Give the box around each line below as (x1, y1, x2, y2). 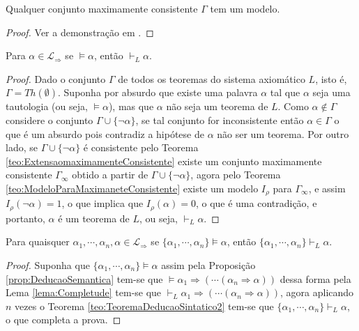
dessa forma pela (280, 271, 351, 286)
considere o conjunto (6, 112, 93, 127)
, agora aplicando (280, 285, 354, 300)
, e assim (308, 180, 346, 195)
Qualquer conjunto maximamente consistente (6, 1, 198, 15)
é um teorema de (58, 210, 130, 225)
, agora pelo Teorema (190, 167, 281, 182)
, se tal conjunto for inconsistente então (135, 112, 304, 127)
